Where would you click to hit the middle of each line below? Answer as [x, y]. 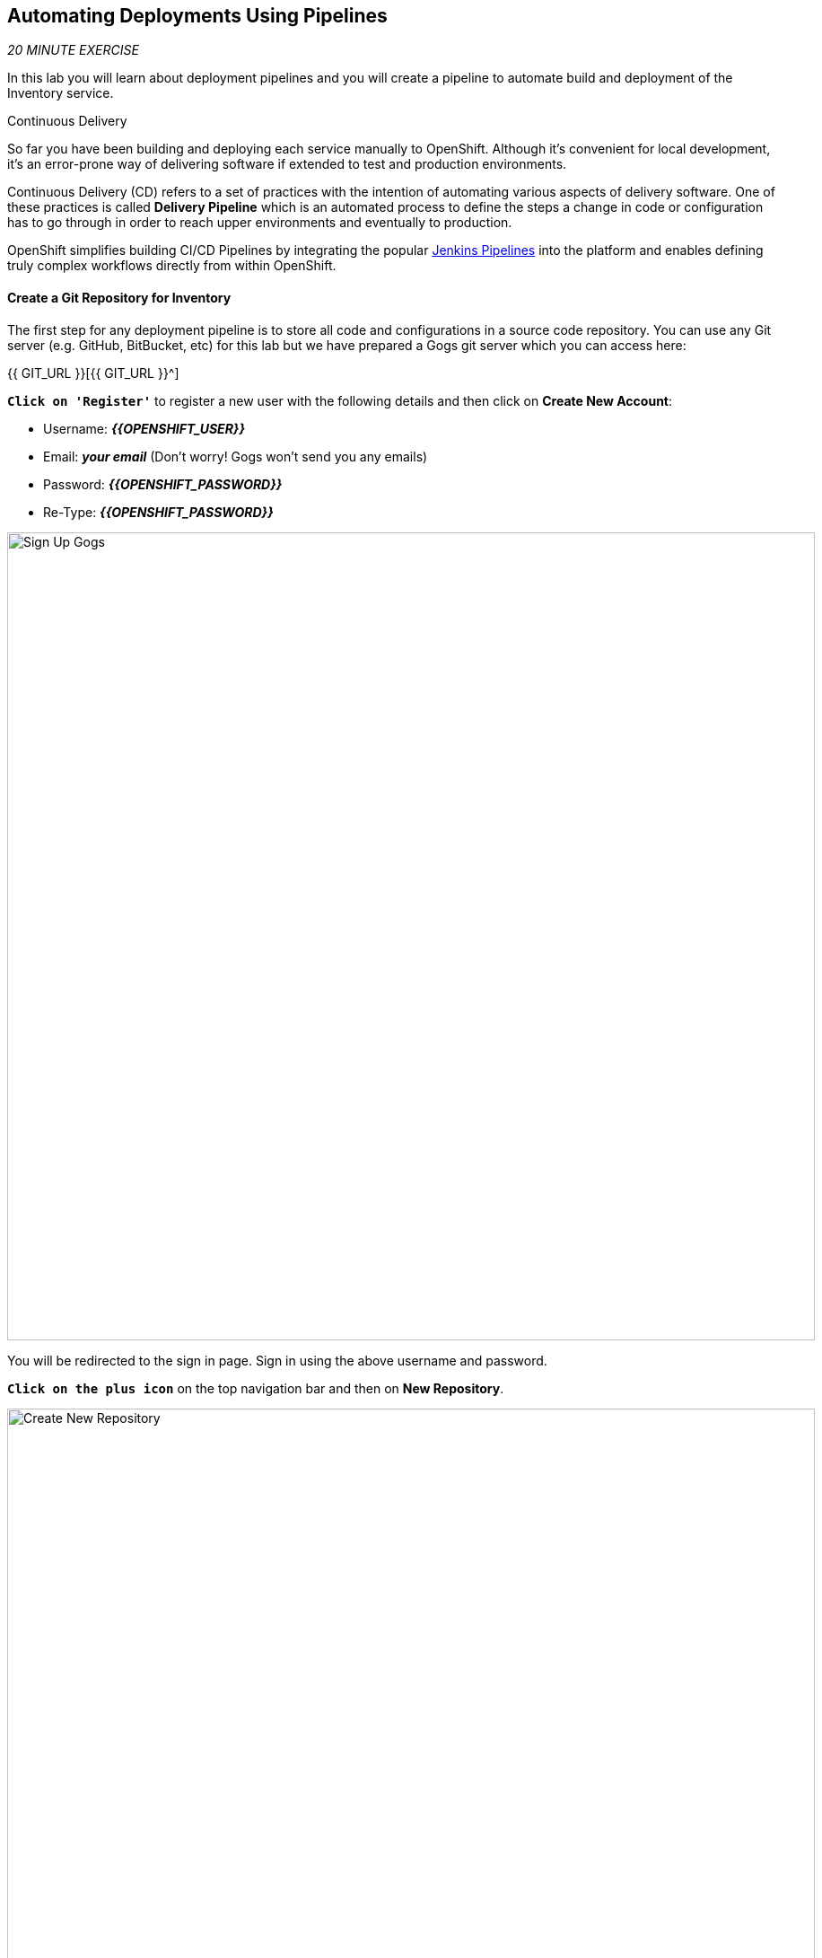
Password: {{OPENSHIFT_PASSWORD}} [163, 484]
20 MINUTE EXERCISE [73, 50]
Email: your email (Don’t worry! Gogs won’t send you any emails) [236, 456]
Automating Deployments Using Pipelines [197, 16]
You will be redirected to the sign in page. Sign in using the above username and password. [277, 1360]
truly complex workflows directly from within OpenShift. [172, 266]
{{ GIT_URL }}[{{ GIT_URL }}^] [93, 373]
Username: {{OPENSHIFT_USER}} [144, 428]
